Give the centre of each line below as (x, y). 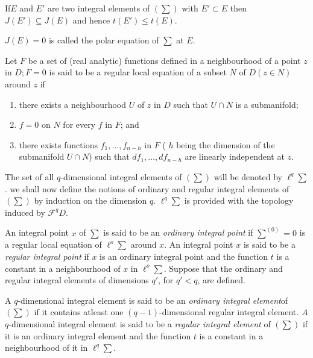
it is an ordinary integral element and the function (98, 335)
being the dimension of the (226, 144)
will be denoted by (248, 176)
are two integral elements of (99, 8)
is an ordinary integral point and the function (184, 256)
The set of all (30, 176)
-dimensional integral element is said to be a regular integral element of (140, 323)
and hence (91, 20)
